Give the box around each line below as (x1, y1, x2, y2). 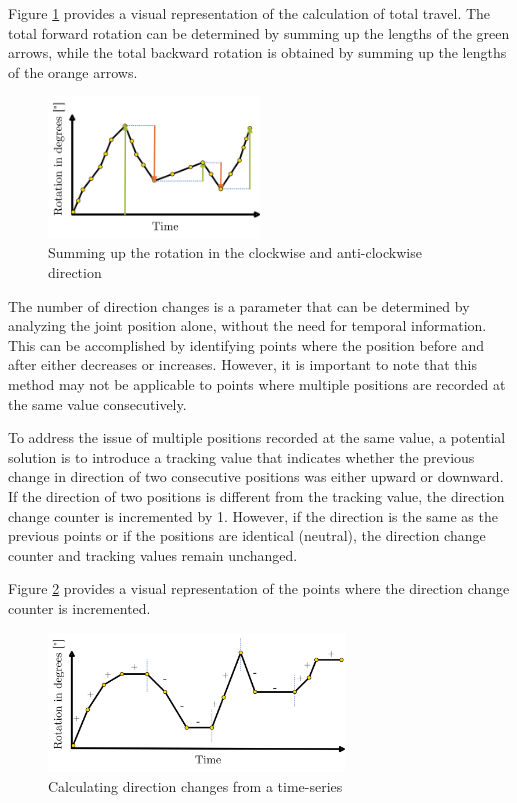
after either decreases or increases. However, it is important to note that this (8, 354, 477, 375)
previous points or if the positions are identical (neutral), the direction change (8, 525, 486, 546)
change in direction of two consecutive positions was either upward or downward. (8, 466, 504, 487)
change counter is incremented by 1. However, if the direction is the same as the (8, 505, 498, 526)
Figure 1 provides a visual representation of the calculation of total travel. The (8, 3, 491, 23)
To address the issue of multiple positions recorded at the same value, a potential (8, 427, 506, 448)
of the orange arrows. (8, 61, 138, 82)
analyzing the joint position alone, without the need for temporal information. (8, 315, 487, 336)
